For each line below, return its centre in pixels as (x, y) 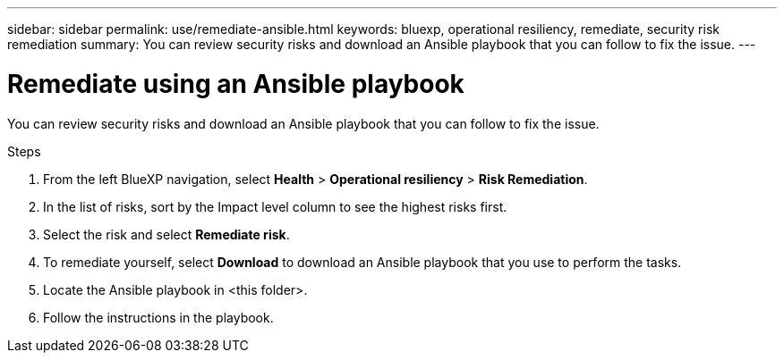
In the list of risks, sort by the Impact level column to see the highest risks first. (275, 206)
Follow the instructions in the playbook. (158, 317)
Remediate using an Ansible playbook (236, 84)
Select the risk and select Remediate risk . (166, 234)
